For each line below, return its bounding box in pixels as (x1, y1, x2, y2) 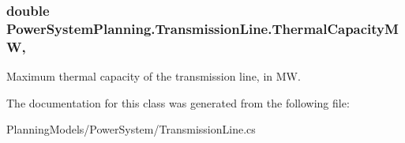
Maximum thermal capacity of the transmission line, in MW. (6, 68, 301, 85)
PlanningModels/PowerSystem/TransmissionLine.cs (6, 121, 256, 137)
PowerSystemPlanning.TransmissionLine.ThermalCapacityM (6, 18, 399, 38)
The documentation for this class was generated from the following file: (6, 94, 350, 111)
